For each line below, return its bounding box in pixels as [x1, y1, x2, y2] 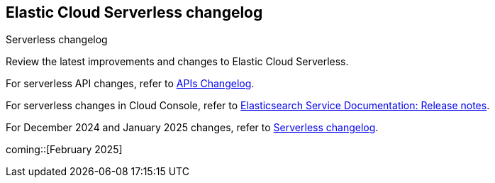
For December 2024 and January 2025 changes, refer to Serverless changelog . [6, 121, 379, 134]
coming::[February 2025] [6, 143, 123, 156]
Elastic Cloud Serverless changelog [6, 4, 263, 21]
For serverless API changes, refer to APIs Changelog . [6, 77, 255, 90]
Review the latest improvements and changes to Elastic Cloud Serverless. [6, 55, 349, 68]
